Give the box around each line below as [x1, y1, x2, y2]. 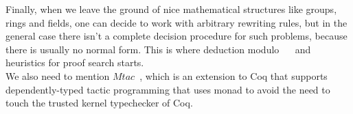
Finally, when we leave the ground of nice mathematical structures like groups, [5, 2, 337, 16]
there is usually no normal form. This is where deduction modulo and [5, 42, 311, 56]
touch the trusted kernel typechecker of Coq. [5, 96, 193, 110]
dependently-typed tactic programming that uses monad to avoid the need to [5, 82, 330, 96]
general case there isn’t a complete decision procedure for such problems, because [5, 29, 348, 43]
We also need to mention [5, 68, 110, 83]
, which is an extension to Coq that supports [139, 68, 328, 83]
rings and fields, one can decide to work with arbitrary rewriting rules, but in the [5, 15, 348, 29]
